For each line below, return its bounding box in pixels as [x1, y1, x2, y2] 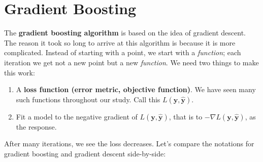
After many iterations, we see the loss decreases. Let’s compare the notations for [4, 138, 254, 149]
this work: [4, 67, 35, 77]
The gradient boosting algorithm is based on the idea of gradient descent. [4, 27, 246, 38]
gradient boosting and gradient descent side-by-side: [4, 148, 166, 158]
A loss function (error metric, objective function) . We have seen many [16, 84, 256, 95]
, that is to [169, 111, 203, 121]
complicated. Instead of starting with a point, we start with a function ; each [4, 47, 241, 58]
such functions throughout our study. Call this [16, 94, 160, 104]
